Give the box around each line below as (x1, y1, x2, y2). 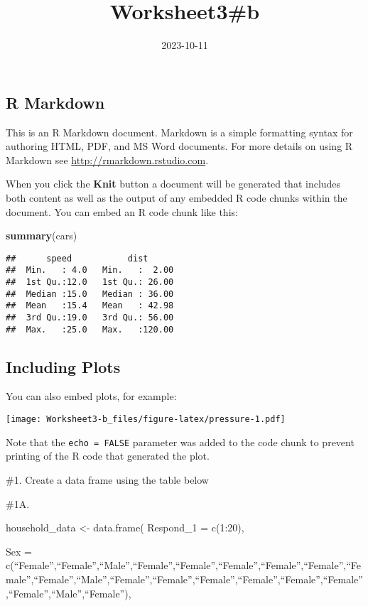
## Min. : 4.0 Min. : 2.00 (6, 265, 174, 276)
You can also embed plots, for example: (6, 389, 177, 404)
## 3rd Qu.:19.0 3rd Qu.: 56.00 (6, 312, 174, 323)
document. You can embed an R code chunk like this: (6, 204, 238, 219)
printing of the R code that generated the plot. (6, 448, 210, 463)
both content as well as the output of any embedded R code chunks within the (6, 190, 347, 205)
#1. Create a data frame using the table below (6, 472, 209, 487)
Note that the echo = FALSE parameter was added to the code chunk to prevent (6, 434, 355, 449)
